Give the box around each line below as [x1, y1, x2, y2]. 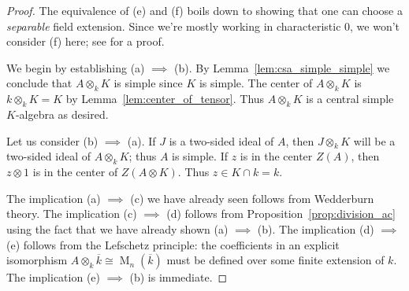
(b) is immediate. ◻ [129, 269, 228, 285]
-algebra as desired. [15, 105, 109, 122]
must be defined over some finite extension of [166, 252, 385, 268]
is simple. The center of [199, 75, 313, 91]
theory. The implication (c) [6, 205, 137, 222]
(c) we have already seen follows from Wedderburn [130, 190, 374, 206]
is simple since [113, 75, 183, 91]
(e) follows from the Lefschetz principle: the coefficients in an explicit [6, 236, 340, 252]
